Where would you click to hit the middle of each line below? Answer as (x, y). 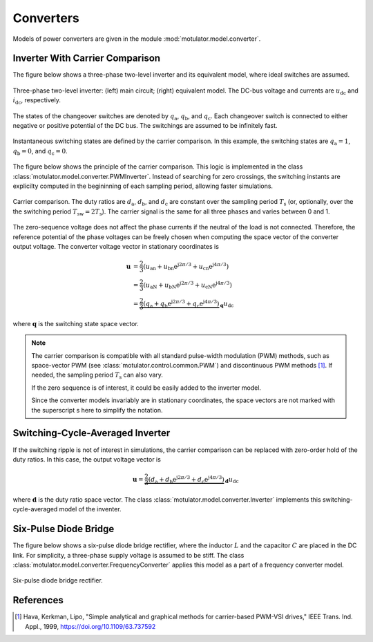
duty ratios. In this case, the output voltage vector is (87, 459)
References (38, 600)
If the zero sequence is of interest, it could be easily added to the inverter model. (146, 388)
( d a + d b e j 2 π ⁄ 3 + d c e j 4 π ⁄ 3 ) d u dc (193, 480)
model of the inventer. (90, 509)
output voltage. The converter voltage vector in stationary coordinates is (116, 246)
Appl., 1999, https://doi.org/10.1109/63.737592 (90, 626)
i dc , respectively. (37, 101)
